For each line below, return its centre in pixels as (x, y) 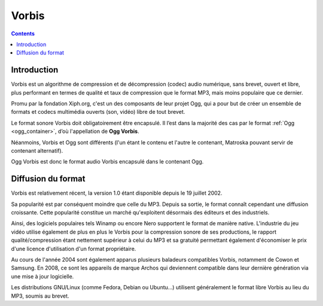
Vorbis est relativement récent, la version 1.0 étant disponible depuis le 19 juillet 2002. (117, 193)
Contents (23, 34)
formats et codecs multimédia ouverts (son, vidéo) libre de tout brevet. (98, 112)
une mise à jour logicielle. (42, 276)
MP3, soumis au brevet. (40, 296)
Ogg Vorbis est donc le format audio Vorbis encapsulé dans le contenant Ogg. (107, 162)
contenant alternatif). (37, 150)
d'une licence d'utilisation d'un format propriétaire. (74, 249)
